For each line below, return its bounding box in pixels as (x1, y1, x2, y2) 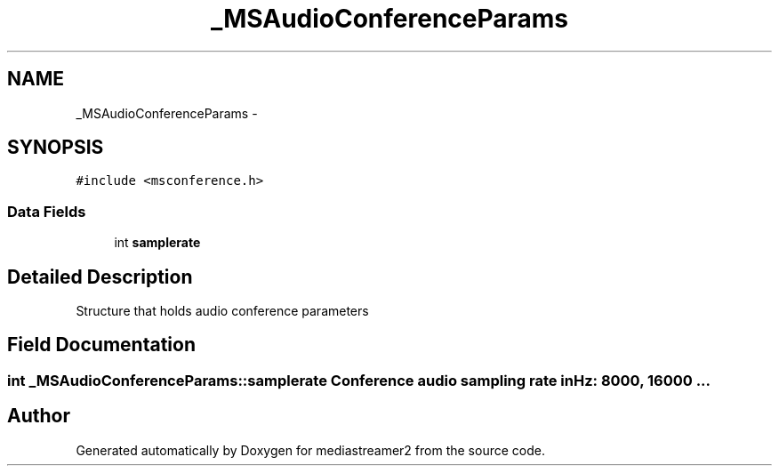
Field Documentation (7, 333, 196, 357)
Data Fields (7, 202, 86, 220)
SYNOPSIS (7, 136, 104, 159)
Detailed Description (7, 265, 193, 288)
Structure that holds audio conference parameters (76, 303, 369, 319)
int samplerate (114, 235, 201, 251)
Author (7, 405, 70, 428)
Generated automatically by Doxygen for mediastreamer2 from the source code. (76, 442, 545, 458)
